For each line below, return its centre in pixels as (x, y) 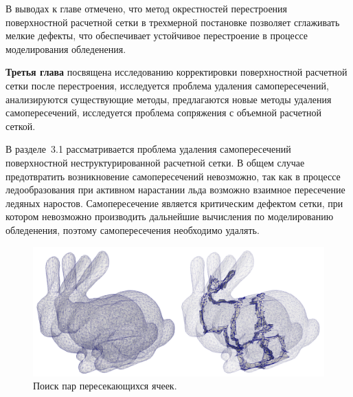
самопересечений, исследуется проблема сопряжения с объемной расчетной (164, 112)
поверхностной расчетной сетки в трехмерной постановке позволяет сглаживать (173, 22)
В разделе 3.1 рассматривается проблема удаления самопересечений (148, 149)
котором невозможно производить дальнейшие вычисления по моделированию (170, 216)
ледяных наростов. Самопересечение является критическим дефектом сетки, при (174, 203)
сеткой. (21, 126)
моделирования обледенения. (66, 49)
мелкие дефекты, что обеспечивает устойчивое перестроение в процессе (157, 35)
